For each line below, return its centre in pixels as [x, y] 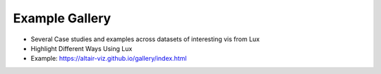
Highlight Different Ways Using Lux [81, 48]
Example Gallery [62, 18]
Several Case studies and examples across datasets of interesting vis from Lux [145, 39]
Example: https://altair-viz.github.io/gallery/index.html [109, 59]
